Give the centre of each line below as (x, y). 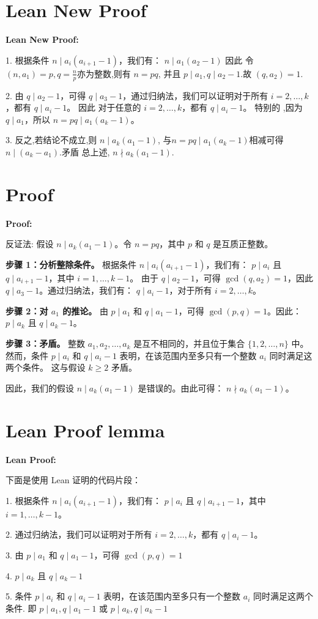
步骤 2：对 (27, 310)
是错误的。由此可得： (181, 387)
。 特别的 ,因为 (273, 107)
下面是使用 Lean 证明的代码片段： (73, 480)
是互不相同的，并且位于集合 (189, 343)
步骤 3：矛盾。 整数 (46, 343)
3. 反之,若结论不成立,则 (51, 140)
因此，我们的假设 (40, 387)
